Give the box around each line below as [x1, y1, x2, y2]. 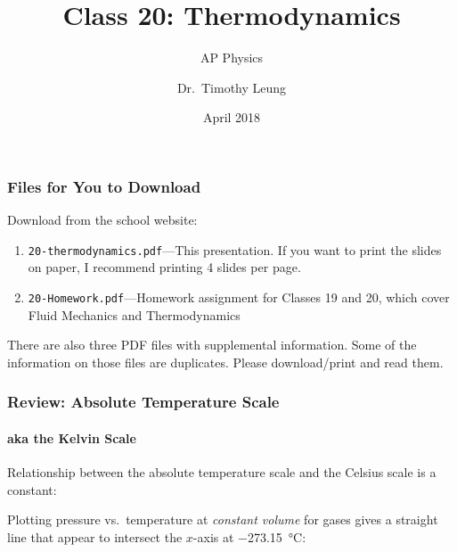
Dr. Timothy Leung [176, 78, 287, 96]
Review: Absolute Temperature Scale [7, 391, 280, 413]
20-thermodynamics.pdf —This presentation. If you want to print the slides [28, 240, 442, 259]
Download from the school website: [7, 210, 198, 229]
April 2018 [202, 108, 261, 127]
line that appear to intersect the [7, 527, 183, 546]
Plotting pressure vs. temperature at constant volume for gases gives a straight [7, 510, 438, 529]
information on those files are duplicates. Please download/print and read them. [7, 352, 444, 371]
